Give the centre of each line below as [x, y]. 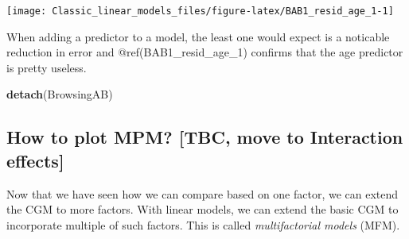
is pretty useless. [47, 67]
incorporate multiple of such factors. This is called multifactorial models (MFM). [203, 224]
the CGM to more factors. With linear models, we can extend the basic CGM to [203, 209]
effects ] [35, 160]
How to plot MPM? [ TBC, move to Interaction [205, 137]
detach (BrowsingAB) [60, 94]
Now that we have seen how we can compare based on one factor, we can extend [203, 193]
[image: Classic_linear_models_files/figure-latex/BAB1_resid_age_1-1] [200, 11]
